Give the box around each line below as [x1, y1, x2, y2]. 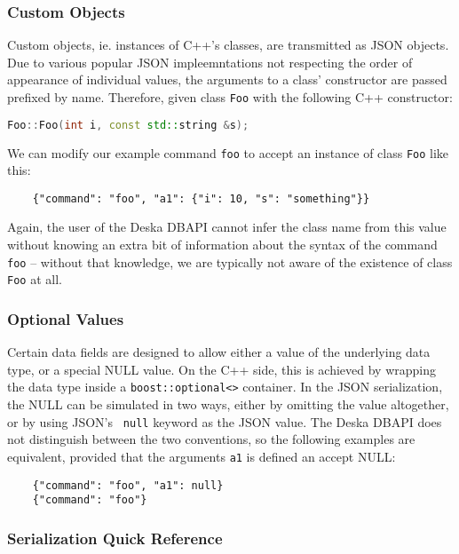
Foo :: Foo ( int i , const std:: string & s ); [7, 118, 249, 131]
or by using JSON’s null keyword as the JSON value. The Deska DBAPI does [7, 412, 442, 431]
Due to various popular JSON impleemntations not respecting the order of [7, 52, 413, 71]
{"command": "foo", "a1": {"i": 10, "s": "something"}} [32, 192, 370, 205]
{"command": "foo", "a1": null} [32, 479, 224, 492]
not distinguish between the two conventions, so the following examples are [7, 430, 415, 448]
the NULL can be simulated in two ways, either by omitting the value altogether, [7, 395, 449, 413]
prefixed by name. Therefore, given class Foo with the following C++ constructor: [7, 88, 453, 106]
